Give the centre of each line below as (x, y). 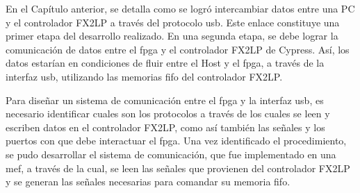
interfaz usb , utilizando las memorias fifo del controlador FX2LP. (144, 76)
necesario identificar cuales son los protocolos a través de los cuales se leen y (168, 114)
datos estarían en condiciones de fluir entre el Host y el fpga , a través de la (165, 63)
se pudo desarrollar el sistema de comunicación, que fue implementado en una (171, 154)
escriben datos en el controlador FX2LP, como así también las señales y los (165, 127)
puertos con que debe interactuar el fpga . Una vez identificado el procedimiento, (176, 141)
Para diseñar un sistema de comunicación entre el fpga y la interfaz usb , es (165, 100)
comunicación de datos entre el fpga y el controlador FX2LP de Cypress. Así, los (178, 49)
